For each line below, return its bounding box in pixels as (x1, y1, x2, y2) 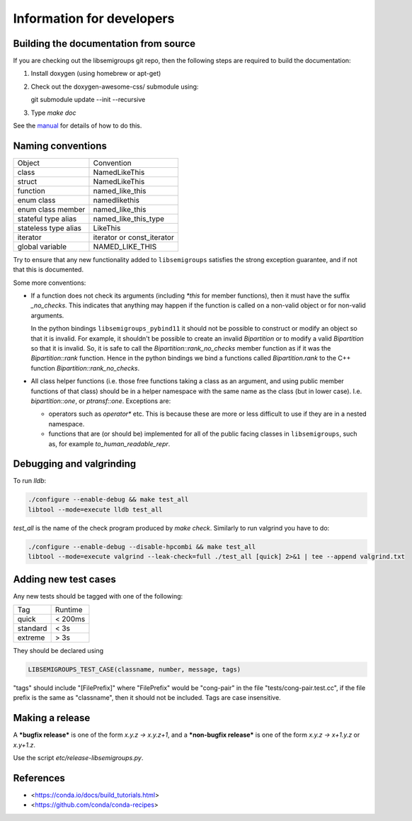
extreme (17, 633, 45, 642)
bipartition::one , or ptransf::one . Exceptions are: (30, 397, 171, 405)
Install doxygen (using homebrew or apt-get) (30, 69, 161, 78)
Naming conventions (13, 140, 108, 152)
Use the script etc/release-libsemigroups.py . (13, 754, 144, 762)
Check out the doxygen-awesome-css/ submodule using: (30, 82, 199, 91)
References (13, 772, 65, 784)
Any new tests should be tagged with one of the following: (13, 591, 183, 600)
